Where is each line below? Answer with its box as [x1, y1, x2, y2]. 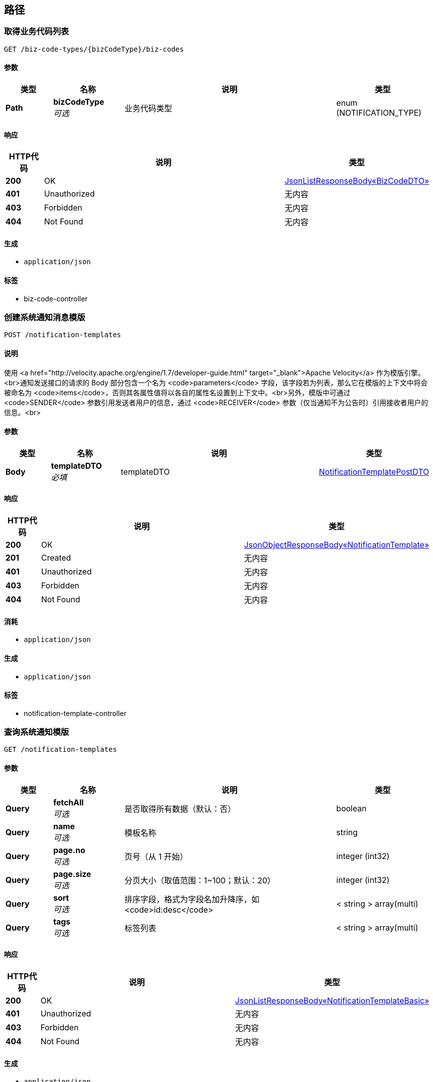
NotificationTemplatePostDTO [319, 466, 429, 477]
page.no [53, 845, 85, 855]
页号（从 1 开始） [124, 851, 188, 862]
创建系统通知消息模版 [4, 312, 85, 323]
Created [41, 553, 71, 563]
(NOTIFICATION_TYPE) [336, 108, 422, 118]
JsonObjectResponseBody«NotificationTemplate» [244, 540, 429, 550]
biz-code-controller [24, 294, 88, 303]
